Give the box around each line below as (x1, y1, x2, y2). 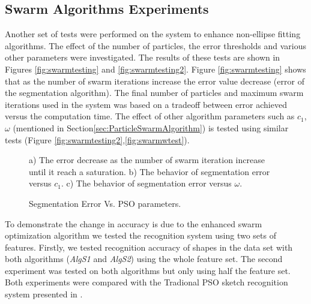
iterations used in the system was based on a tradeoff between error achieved (5, 98, 287, 110)
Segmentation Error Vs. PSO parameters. (29, 197, 181, 209)
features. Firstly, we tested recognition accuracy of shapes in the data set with (5, 240, 293, 253)
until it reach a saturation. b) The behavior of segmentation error (29, 165, 270, 177)
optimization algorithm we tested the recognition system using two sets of (5, 229, 276, 242)
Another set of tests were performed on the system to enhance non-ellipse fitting (5, 28, 301, 40)
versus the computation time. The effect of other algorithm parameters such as (5, 110, 295, 122)
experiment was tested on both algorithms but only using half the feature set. (5, 264, 291, 276)
